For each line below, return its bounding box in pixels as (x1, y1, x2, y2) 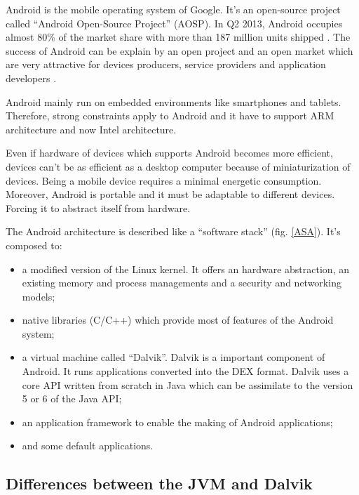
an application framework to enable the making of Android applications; (22, 414, 333, 429)
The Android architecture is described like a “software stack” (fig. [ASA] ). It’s (6, 224, 341, 239)
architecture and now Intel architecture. (6, 121, 177, 136)
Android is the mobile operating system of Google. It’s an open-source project (6, 2, 341, 16)
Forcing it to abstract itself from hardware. (6, 200, 191, 215)
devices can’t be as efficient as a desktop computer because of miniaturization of (6, 159, 351, 173)
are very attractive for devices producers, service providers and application (6, 57, 326, 72)
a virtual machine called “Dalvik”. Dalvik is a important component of (22, 350, 325, 364)
